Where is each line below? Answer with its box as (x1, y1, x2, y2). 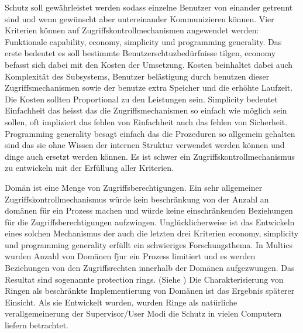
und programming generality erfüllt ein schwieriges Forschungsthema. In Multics (5, 238, 292, 250)
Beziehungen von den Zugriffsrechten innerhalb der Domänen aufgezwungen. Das (5, 262, 295, 274)
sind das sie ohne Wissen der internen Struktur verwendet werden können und (5, 139, 285, 151)
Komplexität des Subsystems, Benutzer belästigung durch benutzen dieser (5, 70, 270, 82)
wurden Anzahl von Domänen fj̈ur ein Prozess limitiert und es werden (5, 250, 256, 262)
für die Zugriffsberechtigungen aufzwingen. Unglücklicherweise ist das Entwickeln (5, 215, 295, 228)
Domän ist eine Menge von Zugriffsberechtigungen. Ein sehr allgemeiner (5, 181, 263, 193)
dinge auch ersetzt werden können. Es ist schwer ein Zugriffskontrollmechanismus (5, 150, 295, 162)
